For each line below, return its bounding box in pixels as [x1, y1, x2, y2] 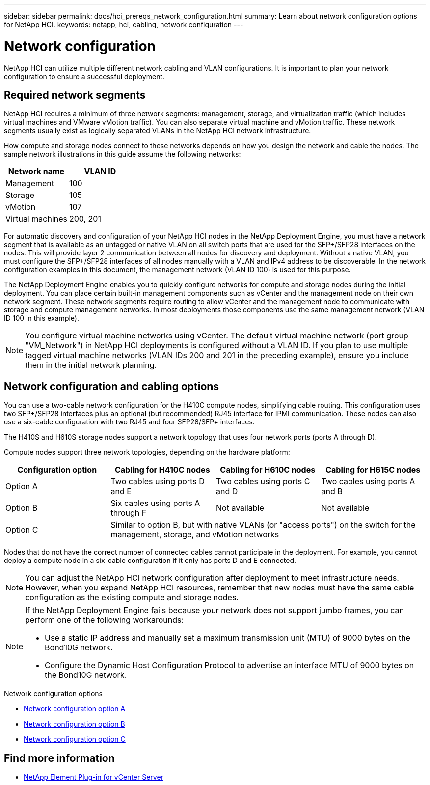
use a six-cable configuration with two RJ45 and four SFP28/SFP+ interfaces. [4, 418, 255, 426]
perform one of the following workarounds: [25, 615, 184, 625]
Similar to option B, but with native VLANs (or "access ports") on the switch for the [110, 520, 416, 530]
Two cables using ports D [110, 477, 205, 487]
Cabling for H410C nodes [114, 465, 210, 475]
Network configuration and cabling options [4, 380, 219, 392]
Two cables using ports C [216, 477, 310, 487]
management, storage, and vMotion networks [110, 530, 279, 540]
